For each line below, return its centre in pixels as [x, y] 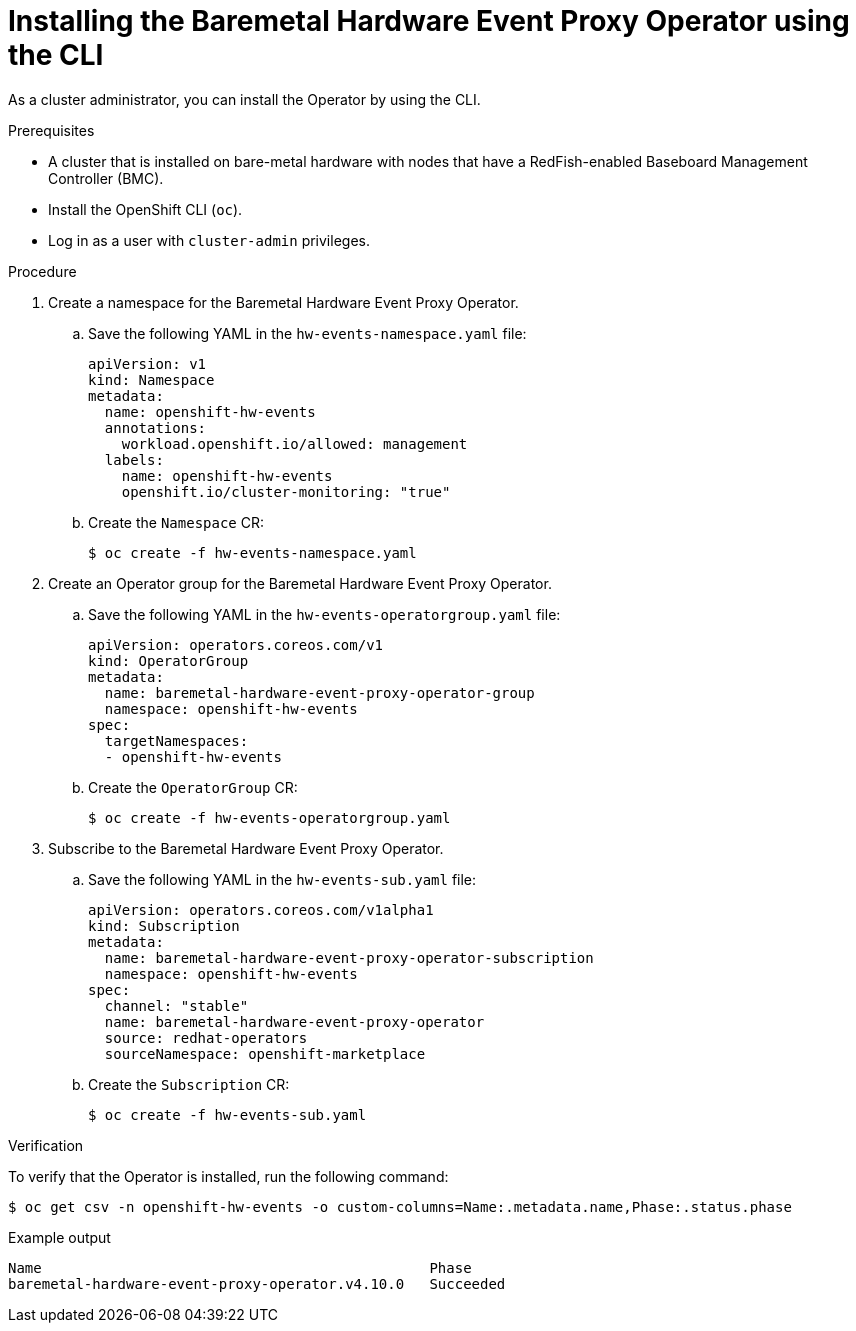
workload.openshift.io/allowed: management [294, 443]
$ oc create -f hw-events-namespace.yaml [252, 552]
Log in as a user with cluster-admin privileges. [209, 240]
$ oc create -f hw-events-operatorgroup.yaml [269, 817]
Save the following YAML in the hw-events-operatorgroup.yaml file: [324, 614]
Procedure [42, 271]
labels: [134, 459]
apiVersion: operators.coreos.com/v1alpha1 [261, 909]
